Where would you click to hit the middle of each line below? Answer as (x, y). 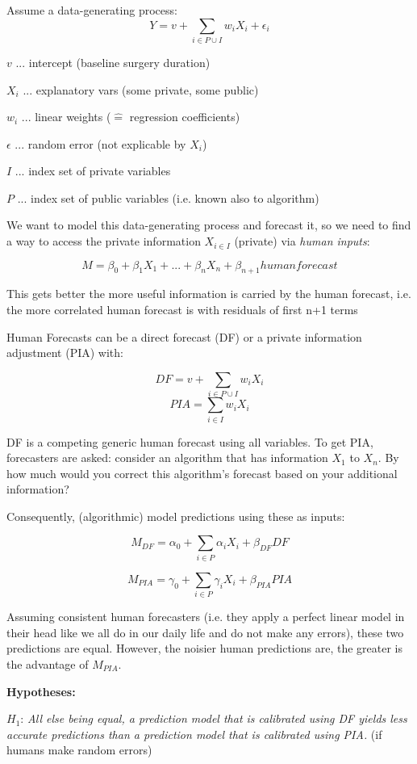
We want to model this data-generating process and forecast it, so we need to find (209, 225)
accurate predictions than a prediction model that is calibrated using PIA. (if (194, 734)
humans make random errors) (79, 750)
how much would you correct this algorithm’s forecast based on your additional (202, 473)
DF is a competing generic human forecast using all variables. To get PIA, (190, 441)
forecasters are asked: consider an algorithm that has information (167, 458)
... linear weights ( (66, 117)
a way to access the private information (104, 241)
